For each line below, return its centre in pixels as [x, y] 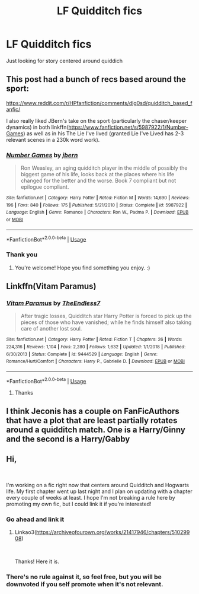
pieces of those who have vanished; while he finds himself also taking [106, 322]
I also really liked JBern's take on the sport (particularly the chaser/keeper [97, 120]
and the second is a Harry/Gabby [68, 439]
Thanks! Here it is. [37, 561]
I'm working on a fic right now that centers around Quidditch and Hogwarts [98, 485]
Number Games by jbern [42, 155]
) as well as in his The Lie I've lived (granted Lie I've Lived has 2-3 [104, 133]
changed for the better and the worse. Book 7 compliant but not [98, 181]
